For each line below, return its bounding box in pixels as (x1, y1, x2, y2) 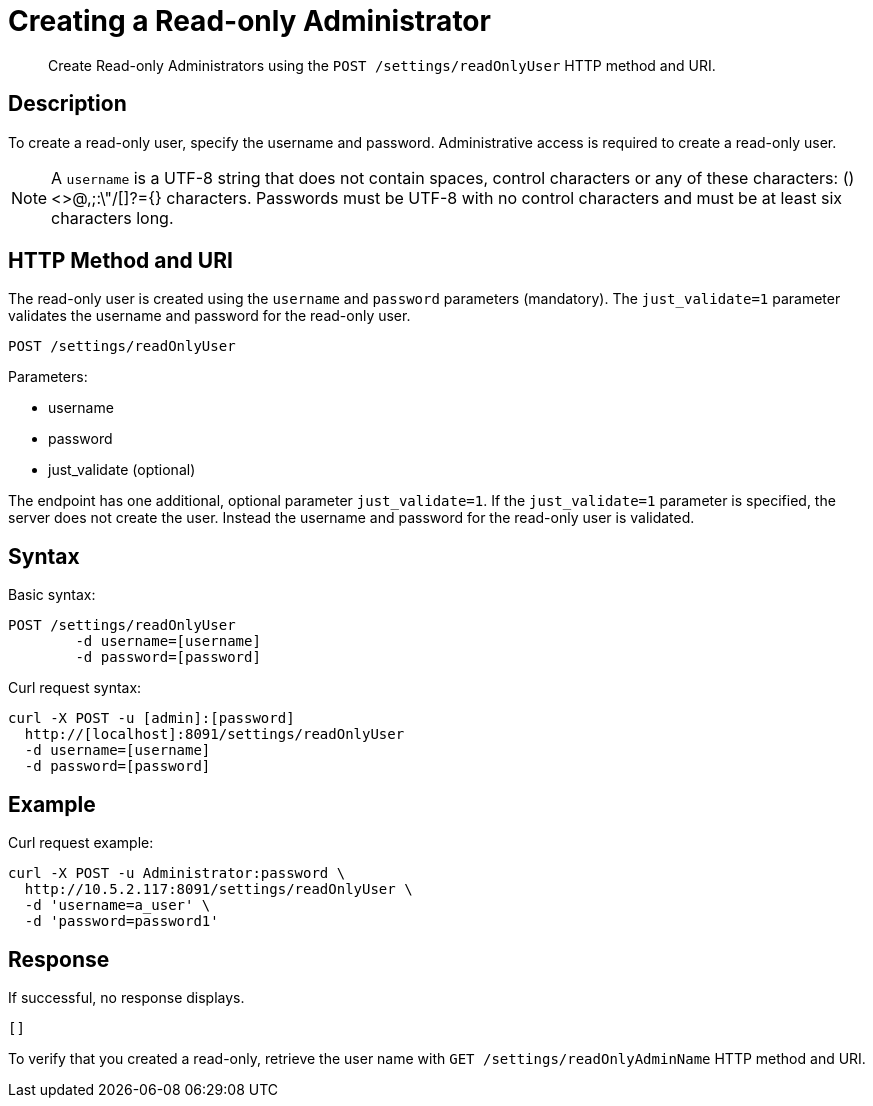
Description (8, 91, 127, 117)
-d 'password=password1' (24, 913, 219, 930)
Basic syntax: (8, 586, 96, 604)
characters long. (51, 207, 174, 228)
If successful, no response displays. (8, 988, 245, 1006)
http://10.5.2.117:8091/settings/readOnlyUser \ (24, 881, 413, 898)
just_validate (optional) (48, 461, 196, 479)
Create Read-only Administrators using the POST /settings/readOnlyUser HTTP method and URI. (48, 56, 716, 74)
